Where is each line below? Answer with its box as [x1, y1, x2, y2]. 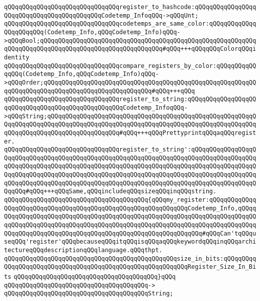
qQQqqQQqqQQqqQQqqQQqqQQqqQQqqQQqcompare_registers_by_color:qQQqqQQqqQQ [4, 62, 256, 69]
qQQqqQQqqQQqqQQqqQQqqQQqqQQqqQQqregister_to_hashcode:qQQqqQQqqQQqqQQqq [4, 4, 256, 11]
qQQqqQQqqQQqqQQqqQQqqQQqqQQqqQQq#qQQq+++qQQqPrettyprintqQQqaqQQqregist [4, 129, 256, 136]
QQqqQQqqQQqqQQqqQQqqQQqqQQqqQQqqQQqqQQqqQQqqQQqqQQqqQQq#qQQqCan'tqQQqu [4, 230, 256, 237]
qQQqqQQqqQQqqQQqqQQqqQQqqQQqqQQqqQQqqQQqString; [4, 290, 174, 297]
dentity [4, 53, 30, 61]
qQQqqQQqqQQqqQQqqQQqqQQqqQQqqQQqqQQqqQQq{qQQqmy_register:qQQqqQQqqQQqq [4, 196, 256, 204]
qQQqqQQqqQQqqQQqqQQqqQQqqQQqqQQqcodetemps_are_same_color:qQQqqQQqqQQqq [4, 20, 256, 28]
